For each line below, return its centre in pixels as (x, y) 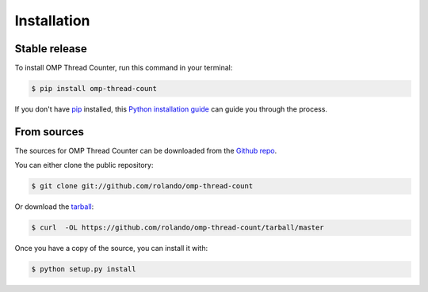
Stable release (51, 49)
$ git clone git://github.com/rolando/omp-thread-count (142, 186)
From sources (50, 132)
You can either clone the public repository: (84, 165)
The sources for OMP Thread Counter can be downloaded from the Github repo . (146, 150)
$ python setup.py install (84, 269)
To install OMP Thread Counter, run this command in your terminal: (124, 68)
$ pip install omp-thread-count (94, 89)
